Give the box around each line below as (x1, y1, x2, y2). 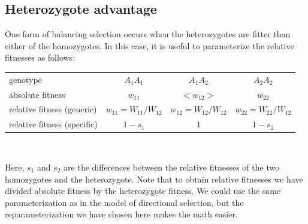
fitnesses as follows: (5, 51, 76, 64)
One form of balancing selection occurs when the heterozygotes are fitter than (5, 28, 291, 40)
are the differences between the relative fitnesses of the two (64, 160, 280, 173)
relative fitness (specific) (9, 118, 98, 130)
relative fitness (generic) (9, 103, 97, 115)
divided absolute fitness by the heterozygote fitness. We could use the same (5, 184, 281, 197)
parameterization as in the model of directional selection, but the (5, 196, 244, 208)
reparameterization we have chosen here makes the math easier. (5, 208, 238, 220)
